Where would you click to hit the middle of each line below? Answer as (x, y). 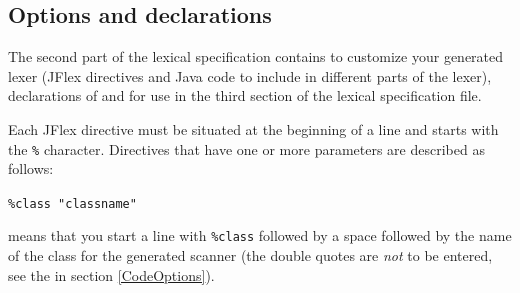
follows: (31, 168)
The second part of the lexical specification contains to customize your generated (256, 56)
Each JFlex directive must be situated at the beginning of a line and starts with (253, 128)
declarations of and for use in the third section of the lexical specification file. (245, 95)
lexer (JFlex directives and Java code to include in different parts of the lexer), (250, 75)
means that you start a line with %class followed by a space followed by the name (260, 235)
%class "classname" (72, 203)
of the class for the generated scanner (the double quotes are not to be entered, (250, 255)
